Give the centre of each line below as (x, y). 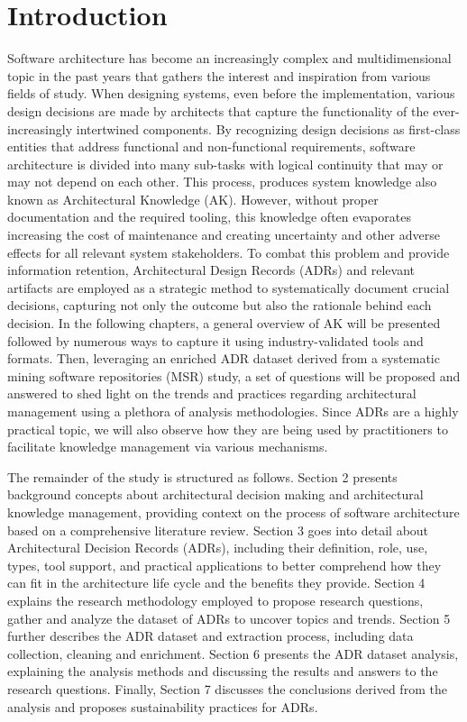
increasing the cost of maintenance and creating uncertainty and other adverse (224, 235)
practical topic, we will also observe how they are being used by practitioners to (228, 429)
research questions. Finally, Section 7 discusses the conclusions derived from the (227, 688)
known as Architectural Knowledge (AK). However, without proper (193, 199)
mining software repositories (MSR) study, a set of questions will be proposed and (234, 375)
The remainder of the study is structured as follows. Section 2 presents (202, 476)
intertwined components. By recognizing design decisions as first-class (268, 128)
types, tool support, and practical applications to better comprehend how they (224, 565)
